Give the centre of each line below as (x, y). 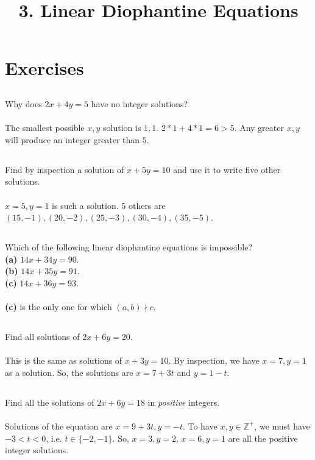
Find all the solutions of (50, 402)
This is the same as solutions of (64, 360)
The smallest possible (45, 128)
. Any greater (259, 128)
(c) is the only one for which (58, 307)
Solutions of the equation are (59, 426)
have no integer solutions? (140, 103)
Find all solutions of (42, 337)
